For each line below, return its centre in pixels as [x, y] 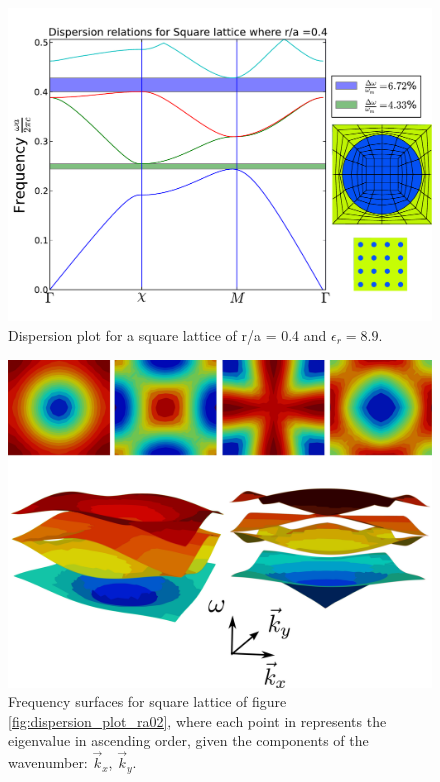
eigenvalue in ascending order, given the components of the [188, 740]
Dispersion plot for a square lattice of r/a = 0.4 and [167, 335]
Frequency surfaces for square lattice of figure [147, 701]
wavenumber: [48, 762]
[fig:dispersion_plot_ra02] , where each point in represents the [197, 720]
